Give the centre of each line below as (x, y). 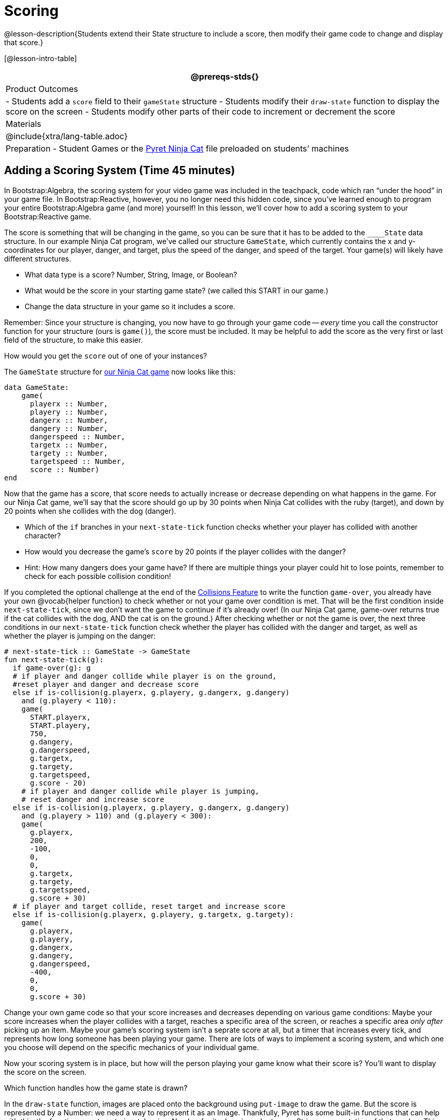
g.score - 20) (58, 783)
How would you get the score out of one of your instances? (106, 356)
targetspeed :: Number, (78, 461)
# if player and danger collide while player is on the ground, (145, 676)
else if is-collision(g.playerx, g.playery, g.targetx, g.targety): (153, 914)
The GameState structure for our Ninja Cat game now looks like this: (120, 371)
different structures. (38, 258)
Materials (24, 124)
